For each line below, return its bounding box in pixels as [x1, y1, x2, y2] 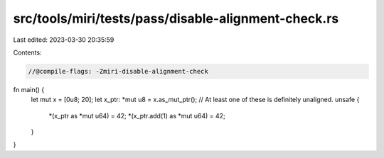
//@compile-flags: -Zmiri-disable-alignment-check [28, 67, 209, 75]
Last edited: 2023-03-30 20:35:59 [13, 35, 114, 44]
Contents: [13, 48, 42, 57]
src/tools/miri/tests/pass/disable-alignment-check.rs [13, 11, 339, 26]
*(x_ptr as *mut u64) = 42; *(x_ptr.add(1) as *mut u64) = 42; [48, 111, 225, 120]
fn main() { [13, 85, 45, 94]
